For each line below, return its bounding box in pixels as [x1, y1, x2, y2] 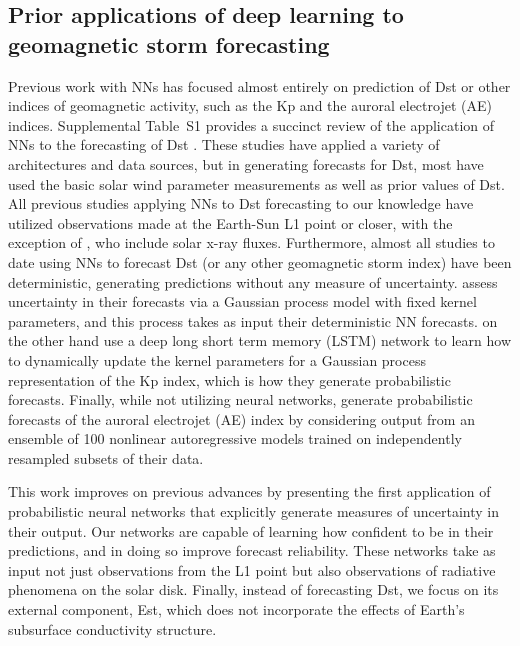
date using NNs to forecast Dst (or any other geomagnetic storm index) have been [8, 251, 512, 272]
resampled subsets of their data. [8, 447, 204, 468]
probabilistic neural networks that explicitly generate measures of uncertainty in [8, 501, 499, 522]
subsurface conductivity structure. [8, 618, 217, 639]
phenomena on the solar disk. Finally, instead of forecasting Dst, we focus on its [8, 579, 499, 600]
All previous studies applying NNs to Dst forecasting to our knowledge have [8, 193, 474, 214]
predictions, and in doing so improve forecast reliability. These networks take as [8, 540, 496, 561]
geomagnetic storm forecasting [8, 28, 330, 59]
